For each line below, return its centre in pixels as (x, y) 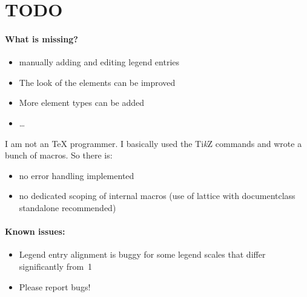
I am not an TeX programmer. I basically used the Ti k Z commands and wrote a (153, 143)
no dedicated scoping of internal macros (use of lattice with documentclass (157, 196)
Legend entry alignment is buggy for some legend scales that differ (142, 254)
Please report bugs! (55, 286)
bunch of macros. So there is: (59, 155)
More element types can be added (82, 103)
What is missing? (41, 38)
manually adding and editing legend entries (99, 62)
